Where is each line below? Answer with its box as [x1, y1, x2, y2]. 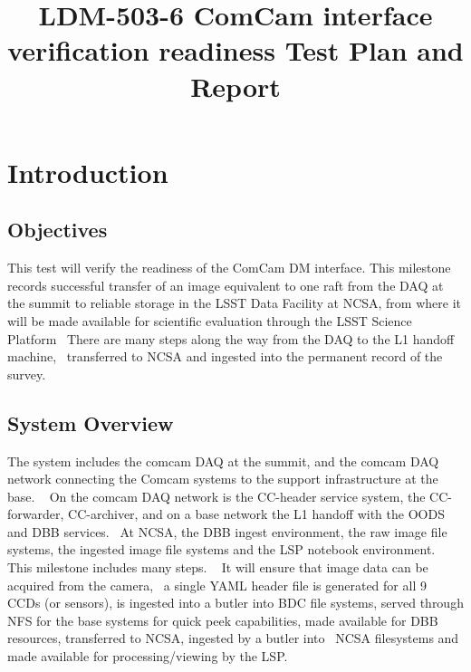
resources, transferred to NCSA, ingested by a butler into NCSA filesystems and [7, 629, 459, 648]
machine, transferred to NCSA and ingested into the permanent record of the [7, 347, 443, 366]
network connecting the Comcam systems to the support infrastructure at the [7, 469, 438, 488]
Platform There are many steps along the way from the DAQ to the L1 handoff [7, 329, 455, 348]
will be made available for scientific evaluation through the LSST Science [7, 311, 412, 330]
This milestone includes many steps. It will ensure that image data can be [7, 558, 428, 577]
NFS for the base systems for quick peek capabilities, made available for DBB [7, 610, 438, 629]
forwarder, [7, 504, 64, 523]
